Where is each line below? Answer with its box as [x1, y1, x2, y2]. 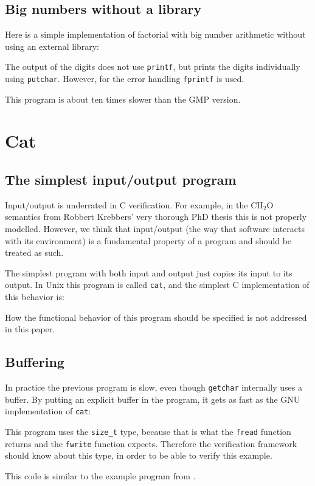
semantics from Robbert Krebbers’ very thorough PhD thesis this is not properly [5, 210, 307, 223]
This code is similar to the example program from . [5, 469, 196, 482]
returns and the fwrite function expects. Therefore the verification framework [5, 437, 297, 450]
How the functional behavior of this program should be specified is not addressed [5, 310, 307, 323]
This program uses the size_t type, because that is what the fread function [5, 425, 291, 437]
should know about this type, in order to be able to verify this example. [5, 449, 272, 462]
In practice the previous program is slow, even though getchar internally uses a [5, 381, 302, 394]
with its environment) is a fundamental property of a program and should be [5, 234, 292, 247]
